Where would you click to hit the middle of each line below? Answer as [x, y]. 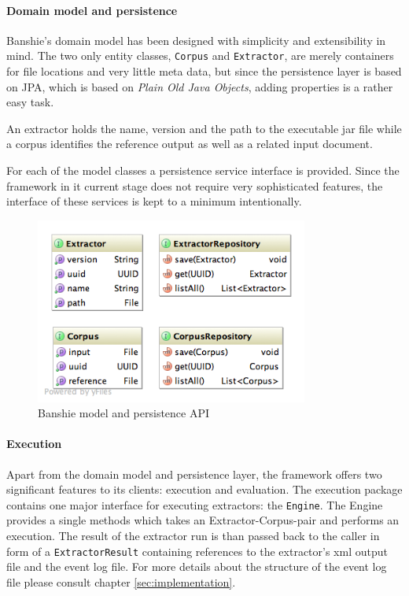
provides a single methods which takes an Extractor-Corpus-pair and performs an [203, 520]
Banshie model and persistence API [124, 413]
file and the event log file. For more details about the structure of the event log [197, 566]
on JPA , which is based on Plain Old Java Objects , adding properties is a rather [200, 86]
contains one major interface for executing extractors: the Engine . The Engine [195, 504]
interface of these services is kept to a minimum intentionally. [154, 201]
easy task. [30, 102]
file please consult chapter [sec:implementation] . [121, 581]
